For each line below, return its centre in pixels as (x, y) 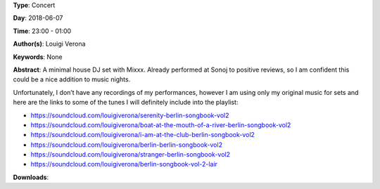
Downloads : (31, 177)
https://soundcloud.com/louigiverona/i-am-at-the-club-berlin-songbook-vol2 (142, 135)
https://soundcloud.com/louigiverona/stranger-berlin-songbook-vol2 (130, 155)
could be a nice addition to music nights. (72, 79)
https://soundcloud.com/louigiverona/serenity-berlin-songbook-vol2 (130, 115)
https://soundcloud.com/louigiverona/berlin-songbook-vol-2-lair (124, 164)
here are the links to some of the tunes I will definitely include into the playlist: (126, 103)
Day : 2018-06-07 (38, 18)
